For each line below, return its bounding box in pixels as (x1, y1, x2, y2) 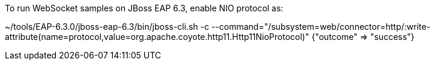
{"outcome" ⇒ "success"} (311, 32, 415, 42)
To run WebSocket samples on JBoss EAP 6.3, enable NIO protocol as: (5, 3, 284, 13)
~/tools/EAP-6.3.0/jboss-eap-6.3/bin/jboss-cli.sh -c (5, 21, 209, 32)
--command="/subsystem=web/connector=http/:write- (211, 21, 431, 32)
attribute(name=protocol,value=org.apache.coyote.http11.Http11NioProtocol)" (5, 32, 309, 42)
